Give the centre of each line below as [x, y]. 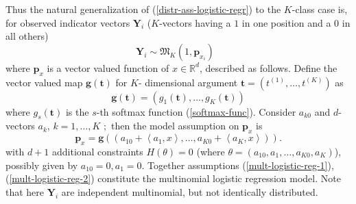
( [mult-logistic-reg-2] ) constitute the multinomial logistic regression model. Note [173, 178]
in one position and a [286, 22]
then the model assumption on [175, 126]
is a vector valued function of [108, 67]
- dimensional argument [188, 82]
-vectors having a [195, 22]
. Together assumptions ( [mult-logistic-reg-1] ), [238, 165]
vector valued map [44, 82]
